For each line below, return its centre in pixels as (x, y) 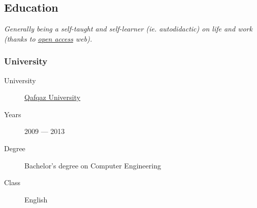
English (36, 199)
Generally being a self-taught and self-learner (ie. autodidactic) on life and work (128, 29)
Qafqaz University (53, 97)
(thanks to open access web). (48, 38)
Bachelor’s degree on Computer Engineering (93, 165)
